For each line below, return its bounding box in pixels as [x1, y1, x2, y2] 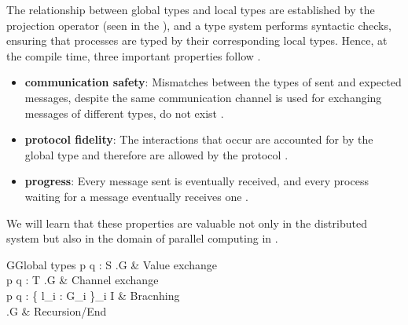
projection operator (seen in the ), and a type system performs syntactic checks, [6, 16, 391, 33]
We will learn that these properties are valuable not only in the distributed [6, 214, 367, 231]
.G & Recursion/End [6, 302, 107, 319]
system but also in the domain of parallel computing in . [6, 230, 278, 246]
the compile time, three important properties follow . [6, 47, 261, 64]
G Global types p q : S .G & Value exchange [6, 256, 217, 272]
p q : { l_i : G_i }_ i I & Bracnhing [6, 287, 180, 303]
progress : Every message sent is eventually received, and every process [24, 173, 369, 189]
